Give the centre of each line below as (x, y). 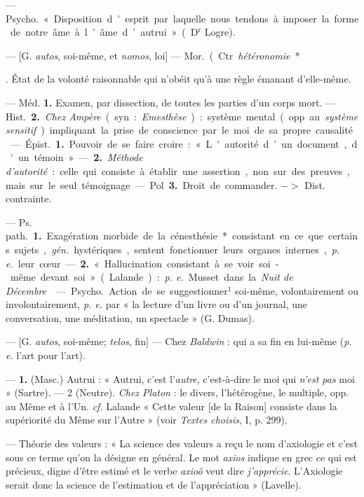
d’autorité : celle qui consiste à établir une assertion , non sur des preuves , (178, 170)
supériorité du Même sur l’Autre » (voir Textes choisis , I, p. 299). (147, 420)
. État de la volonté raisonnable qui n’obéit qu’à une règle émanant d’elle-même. (178, 79)
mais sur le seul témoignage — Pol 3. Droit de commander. (142, 184)
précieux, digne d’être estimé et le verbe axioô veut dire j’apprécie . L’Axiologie (174, 471)
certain (343, 236)
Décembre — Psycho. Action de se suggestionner (117, 290)
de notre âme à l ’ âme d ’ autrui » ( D (104, 32)
